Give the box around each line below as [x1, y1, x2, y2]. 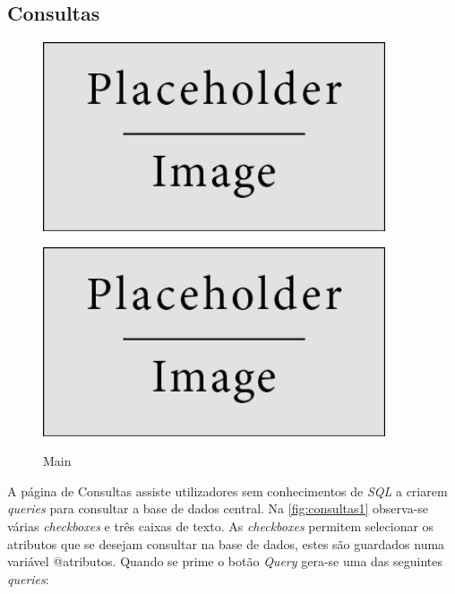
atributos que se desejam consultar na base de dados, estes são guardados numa [7, 534, 445, 553]
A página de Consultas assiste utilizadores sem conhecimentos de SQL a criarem [7, 481, 448, 500]
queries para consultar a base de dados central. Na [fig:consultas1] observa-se [7, 499, 429, 518]
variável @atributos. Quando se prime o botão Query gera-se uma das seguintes [7, 552, 443, 571]
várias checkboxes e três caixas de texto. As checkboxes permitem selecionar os [7, 516, 434, 535]
